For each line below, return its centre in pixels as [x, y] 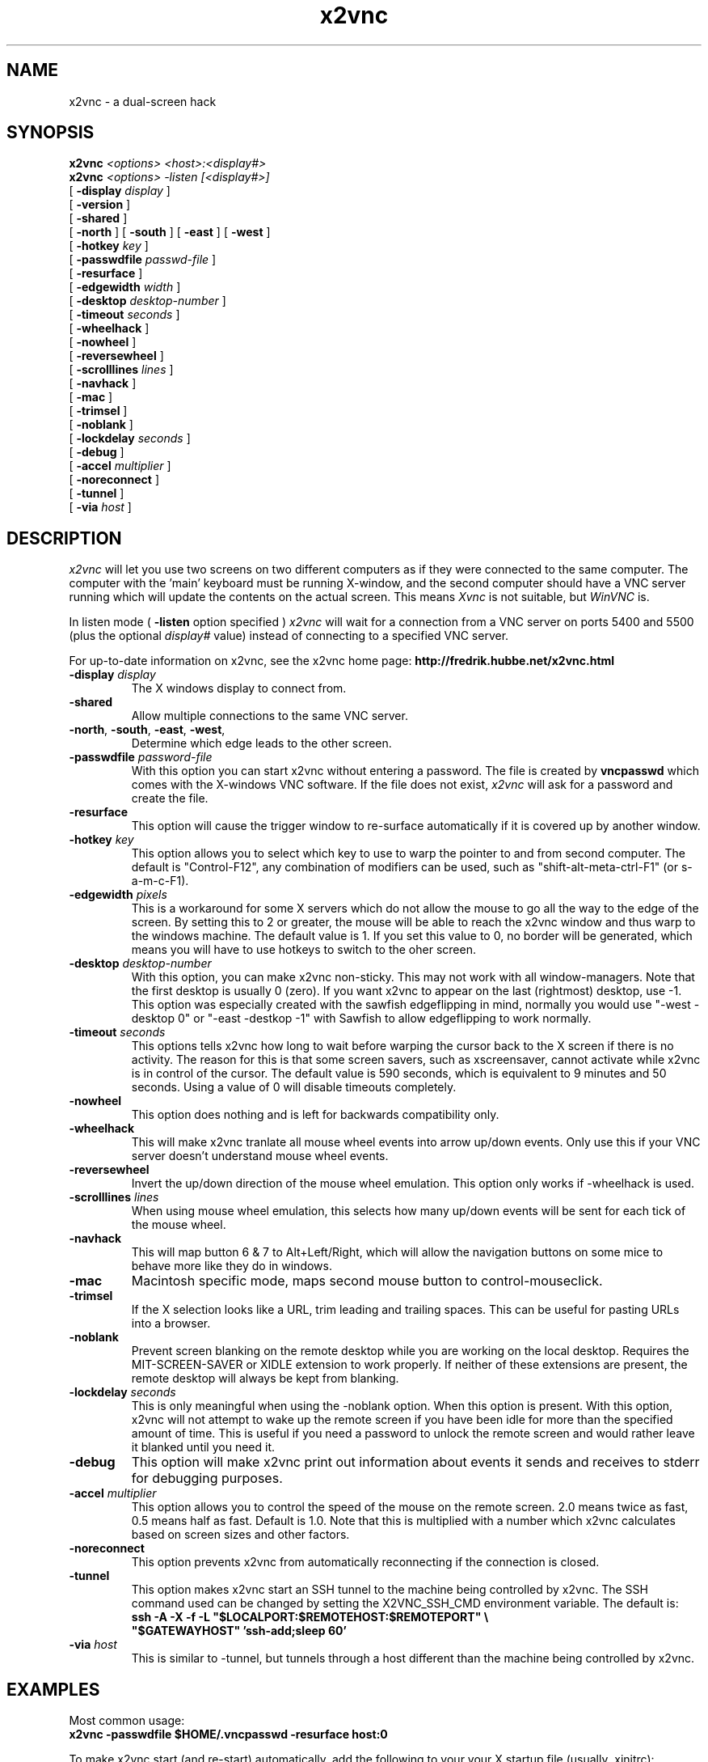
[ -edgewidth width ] [125, 287]
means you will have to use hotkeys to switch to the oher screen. [303, 950]
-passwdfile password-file [141, 757]
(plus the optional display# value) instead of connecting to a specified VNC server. [289, 636]
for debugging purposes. [207, 1478]
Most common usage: [127, 1721]
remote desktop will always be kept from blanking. [265, 1379]
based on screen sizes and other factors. [240, 1535]
